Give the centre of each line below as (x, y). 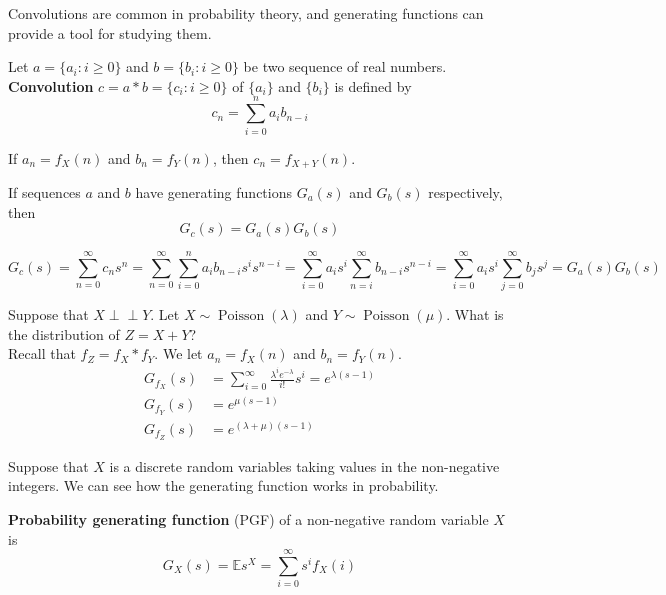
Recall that (42, 353)
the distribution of (64, 333)
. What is (475, 314)
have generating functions (213, 191)
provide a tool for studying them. (110, 32)
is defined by (373, 85)
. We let (178, 353)
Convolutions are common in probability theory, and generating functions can (246, 13)
